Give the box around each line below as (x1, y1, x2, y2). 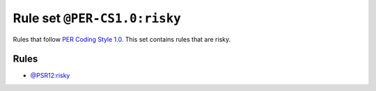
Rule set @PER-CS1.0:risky (13, 10, 181, 26)
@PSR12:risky (30, 72, 70, 80)
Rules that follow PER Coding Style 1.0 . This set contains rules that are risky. (13, 35, 231, 43)
